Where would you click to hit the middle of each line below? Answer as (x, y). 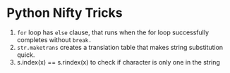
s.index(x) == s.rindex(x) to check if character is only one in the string (118, 62)
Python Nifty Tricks (65, 13)
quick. (26, 55)
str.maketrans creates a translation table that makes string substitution (120, 47)
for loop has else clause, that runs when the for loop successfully (113, 32)
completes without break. (54, 39)
